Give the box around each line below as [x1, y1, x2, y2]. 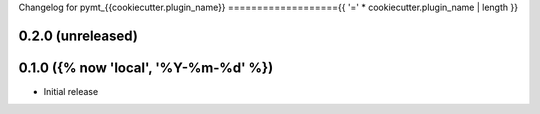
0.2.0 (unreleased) [18, 27, 139, 44]
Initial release [43, 85, 99, 97]
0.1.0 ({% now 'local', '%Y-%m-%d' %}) [18, 59, 274, 76]
